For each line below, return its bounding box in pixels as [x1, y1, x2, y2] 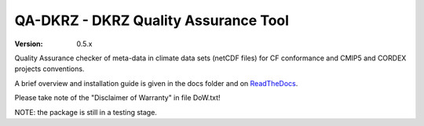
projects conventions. [14, 64, 85, 74]
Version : [14, 39, 43, 49]
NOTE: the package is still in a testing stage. [14, 107, 157, 117]
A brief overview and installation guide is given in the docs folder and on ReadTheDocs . [14, 78, 298, 88]
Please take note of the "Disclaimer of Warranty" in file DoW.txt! [14, 93, 221, 103]
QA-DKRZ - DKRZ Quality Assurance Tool [14, 12, 290, 29]
